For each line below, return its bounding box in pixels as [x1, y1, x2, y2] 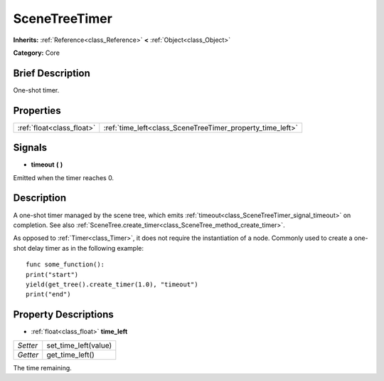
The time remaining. [13, 363, 73, 372]
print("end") [26, 291, 71, 298]
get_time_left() [46, 350, 95, 360]
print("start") [26, 271, 79, 278]
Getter [17, 350, 39, 360]
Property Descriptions [13, 308, 114, 320]
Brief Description [13, 67, 90, 79]
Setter [17, 340, 38, 350]
